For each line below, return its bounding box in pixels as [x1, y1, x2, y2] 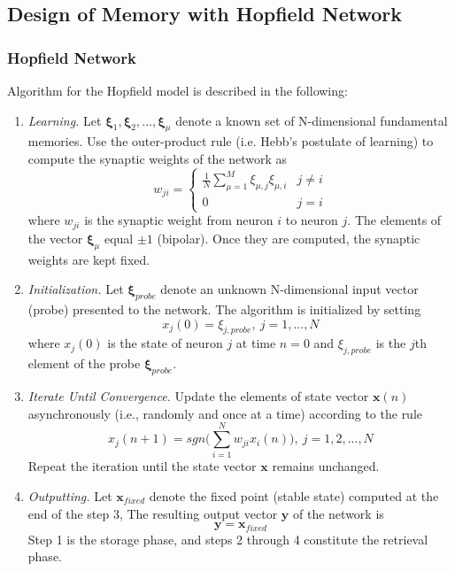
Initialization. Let [27, 280, 124, 298]
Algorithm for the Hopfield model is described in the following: [7, 81, 348, 99]
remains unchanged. [272, 457, 380, 475]
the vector [27, 228, 83, 247]
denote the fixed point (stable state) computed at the [149, 486, 439, 505]
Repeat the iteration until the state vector [27, 457, 257, 475]
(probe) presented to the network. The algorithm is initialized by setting [27, 300, 421, 319]
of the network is [293, 504, 384, 522]
